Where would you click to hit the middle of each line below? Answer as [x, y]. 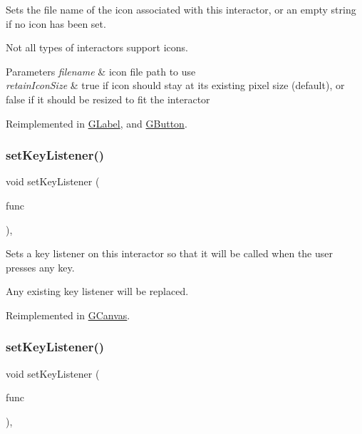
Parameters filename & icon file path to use [101, 71]
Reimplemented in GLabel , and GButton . [97, 123]
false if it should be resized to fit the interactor [108, 99]
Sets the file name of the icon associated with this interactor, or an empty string [181, 9]
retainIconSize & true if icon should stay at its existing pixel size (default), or [175, 85]
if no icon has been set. [56, 23]
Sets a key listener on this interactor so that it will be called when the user [170, 253]
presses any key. [40, 267]
